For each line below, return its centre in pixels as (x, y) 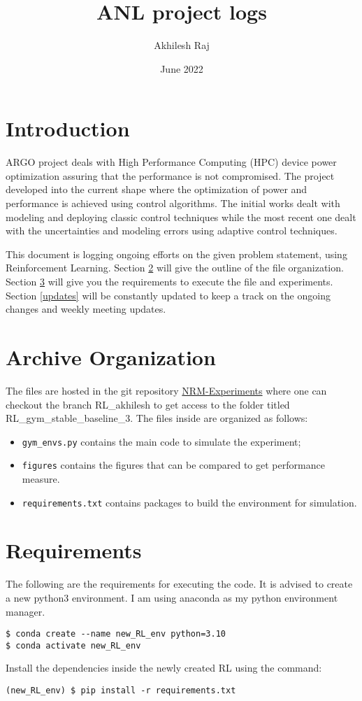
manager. (26, 611)
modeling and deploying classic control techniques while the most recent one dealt (181, 217)
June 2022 (182, 68)
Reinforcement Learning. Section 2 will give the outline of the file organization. (175, 268)
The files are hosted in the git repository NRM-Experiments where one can (166, 390)
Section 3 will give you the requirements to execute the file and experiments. (169, 281)
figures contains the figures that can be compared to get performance (173, 465)
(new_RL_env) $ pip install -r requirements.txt (121, 691)
